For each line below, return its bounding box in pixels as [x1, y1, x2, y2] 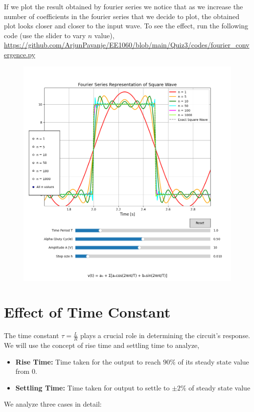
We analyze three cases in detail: [4, 399, 102, 409]
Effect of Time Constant [4, 302, 171, 322]
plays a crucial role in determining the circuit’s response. [80, 330, 251, 341]
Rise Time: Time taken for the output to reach [15, 356, 161, 366]
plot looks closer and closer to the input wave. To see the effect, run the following [4, 21, 248, 31]
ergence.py [4, 49, 35, 59]
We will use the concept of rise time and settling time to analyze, [4, 340, 200, 350]
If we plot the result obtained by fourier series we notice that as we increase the [4, 1, 243, 11]
